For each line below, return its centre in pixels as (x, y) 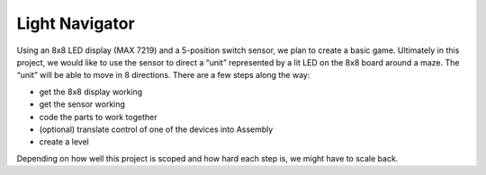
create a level (64, 142)
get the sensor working (82, 104)
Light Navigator (76, 23)
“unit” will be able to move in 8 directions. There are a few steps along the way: (163, 75)
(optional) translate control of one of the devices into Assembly (156, 129)
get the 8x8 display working (91, 92)
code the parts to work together (98, 117)
